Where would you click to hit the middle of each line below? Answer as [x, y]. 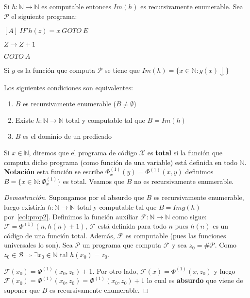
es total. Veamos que [94, 181]
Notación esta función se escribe [54, 172]
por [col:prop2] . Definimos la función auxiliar [71, 216]
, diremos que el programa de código [83, 153]
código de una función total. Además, [59, 235]
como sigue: [189, 216]
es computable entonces [76, 6]
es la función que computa [56, 70]
